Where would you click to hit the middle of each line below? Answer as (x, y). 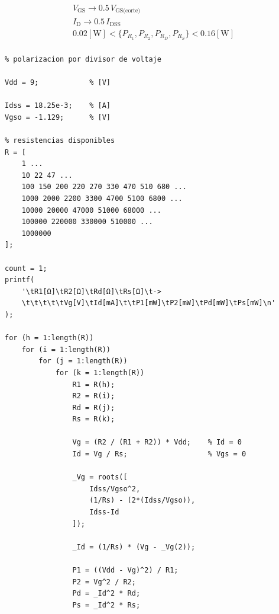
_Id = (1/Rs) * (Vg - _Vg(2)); (134, 547)
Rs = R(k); (94, 419)
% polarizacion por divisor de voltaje (83, 59)
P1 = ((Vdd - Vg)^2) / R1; (125, 570)
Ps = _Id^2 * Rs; (106, 605)
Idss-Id (104, 512)
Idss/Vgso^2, (115, 489)
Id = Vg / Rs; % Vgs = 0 (159, 454)
